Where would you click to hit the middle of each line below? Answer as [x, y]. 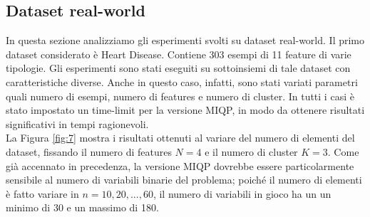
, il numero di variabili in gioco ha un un [242, 193]
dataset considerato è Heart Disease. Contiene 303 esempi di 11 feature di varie [179, 54]
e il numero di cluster [251, 151]
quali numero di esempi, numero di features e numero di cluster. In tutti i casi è [180, 96]
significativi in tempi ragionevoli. [77, 123]
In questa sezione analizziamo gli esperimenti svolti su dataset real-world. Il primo [185, 40]
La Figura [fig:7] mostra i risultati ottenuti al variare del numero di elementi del [180, 138]
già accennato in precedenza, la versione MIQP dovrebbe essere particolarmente [180, 165]
